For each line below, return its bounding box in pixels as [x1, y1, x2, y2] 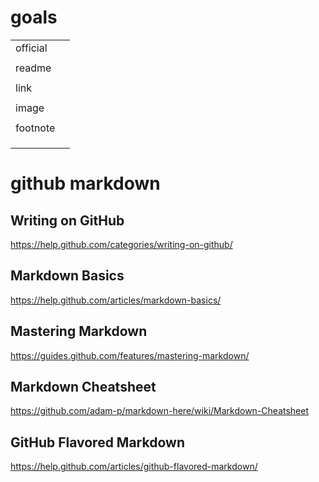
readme [15, 61, 52, 75]
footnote [15, 121, 56, 135]
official [15, 41, 48, 55]
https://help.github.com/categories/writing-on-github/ [10, 238, 233, 250]
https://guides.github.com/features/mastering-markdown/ [10, 349, 250, 361]
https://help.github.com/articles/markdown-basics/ [10, 294, 222, 306]
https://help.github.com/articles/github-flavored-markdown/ [10, 461, 258, 473]
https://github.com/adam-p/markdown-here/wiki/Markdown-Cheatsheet [10, 405, 310, 417]
